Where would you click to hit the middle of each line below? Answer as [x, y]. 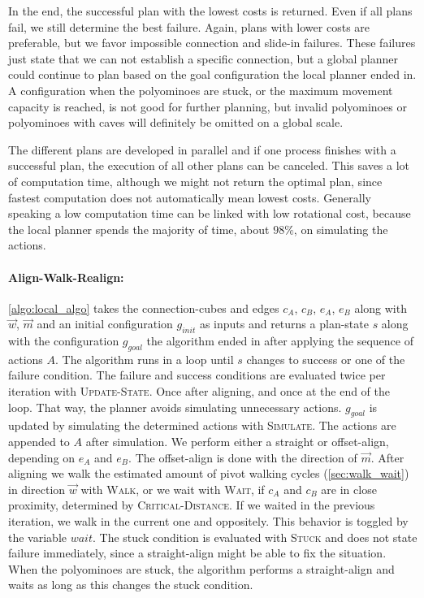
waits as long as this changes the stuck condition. [131, 585]
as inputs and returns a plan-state [284, 324]
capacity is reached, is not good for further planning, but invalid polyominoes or [208, 106]
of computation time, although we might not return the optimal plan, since [195, 181]
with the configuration [64, 341]
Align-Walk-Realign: [66, 277]
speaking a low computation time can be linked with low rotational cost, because [210, 213]
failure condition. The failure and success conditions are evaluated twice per [197, 375]
